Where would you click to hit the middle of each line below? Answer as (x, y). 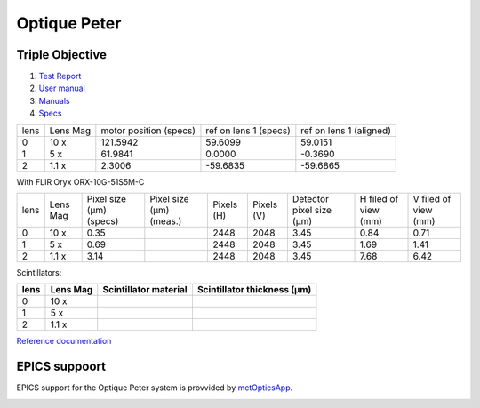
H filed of (379, 199)
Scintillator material (145, 290)
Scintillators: (39, 273)
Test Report (60, 76)
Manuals (54, 100)
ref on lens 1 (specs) (248, 131)
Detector (310, 199)
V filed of (432, 199)
